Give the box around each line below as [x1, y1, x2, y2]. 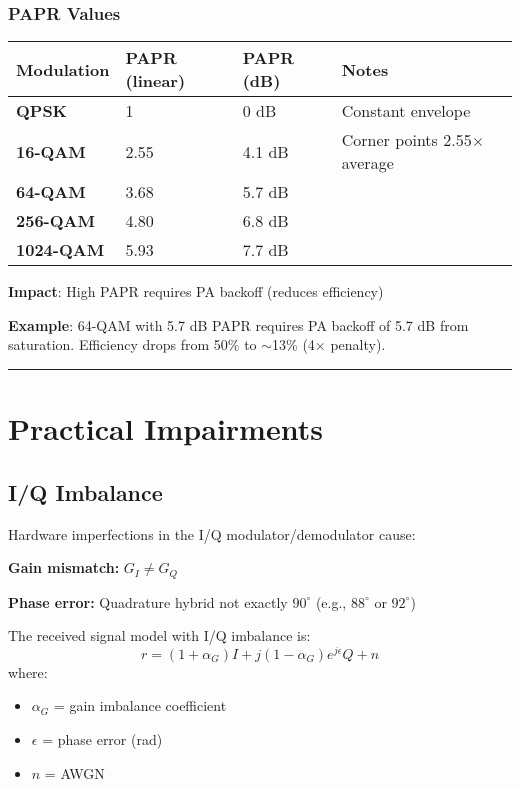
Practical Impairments [8, 408, 323, 449]
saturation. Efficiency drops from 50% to [8, 334, 257, 355]
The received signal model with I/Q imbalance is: [8, 625, 311, 646]
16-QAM [16, 139, 86, 163]
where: [8, 661, 48, 682]
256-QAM [16, 209, 95, 233]
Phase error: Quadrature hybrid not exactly [8, 591, 288, 612]
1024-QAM [16, 238, 105, 262]
